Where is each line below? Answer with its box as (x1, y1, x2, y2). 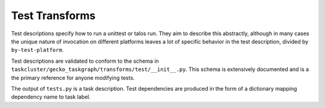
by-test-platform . (11, 47, 64, 54)
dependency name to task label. (11, 93, 91, 101)
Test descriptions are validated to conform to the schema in (11, 57, 159, 64)
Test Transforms (11, 9, 96, 22)
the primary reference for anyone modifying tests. (11, 74, 135, 81)
